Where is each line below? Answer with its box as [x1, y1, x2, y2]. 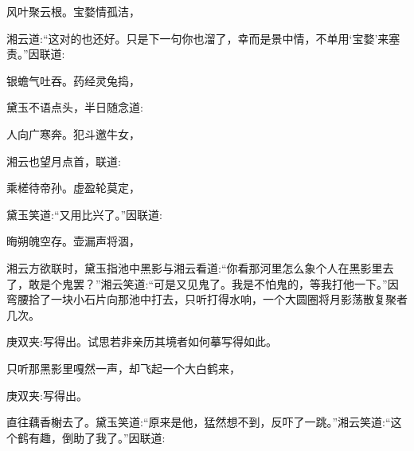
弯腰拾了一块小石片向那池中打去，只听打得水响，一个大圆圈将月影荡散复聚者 [6, 291, 408, 308]
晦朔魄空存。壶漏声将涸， [6, 233, 140, 249]
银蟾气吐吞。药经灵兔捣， [6, 72, 140, 88]
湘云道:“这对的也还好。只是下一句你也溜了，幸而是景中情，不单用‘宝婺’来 [6, 29, 389, 46]
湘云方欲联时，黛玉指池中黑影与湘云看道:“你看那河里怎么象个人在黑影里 [6, 259, 383, 276]
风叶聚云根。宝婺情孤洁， [6, 3, 140, 19]
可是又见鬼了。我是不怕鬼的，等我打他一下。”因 [154, 275, 399, 292]
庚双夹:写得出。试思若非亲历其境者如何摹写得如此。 [6, 333, 277, 350]
